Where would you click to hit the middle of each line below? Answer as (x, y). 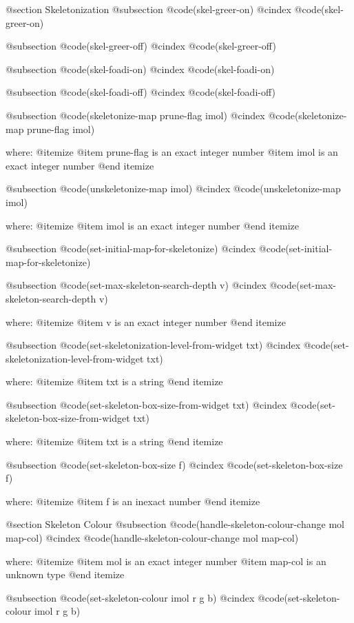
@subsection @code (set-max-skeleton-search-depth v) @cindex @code (151, 285)
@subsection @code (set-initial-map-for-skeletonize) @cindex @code (146, 248)
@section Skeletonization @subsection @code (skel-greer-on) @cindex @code (164, 9)
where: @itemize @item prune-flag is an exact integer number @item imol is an (172, 152)
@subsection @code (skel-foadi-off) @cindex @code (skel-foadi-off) (140, 92)
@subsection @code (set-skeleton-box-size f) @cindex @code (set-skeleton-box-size (174, 464)
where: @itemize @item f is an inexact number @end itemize (133, 501)
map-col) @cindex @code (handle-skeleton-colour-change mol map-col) (152, 538)
